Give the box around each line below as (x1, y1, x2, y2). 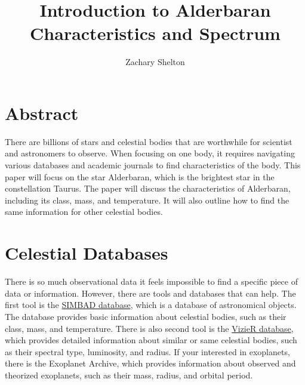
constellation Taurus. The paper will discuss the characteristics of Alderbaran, (5, 182, 291, 195)
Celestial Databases (5, 241, 168, 265)
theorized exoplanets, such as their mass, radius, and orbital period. (5, 368, 253, 381)
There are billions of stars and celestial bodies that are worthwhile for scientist (5, 135, 292, 147)
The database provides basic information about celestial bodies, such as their (5, 310, 286, 322)
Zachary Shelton (125, 56, 185, 68)
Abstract (5, 100, 79, 125)
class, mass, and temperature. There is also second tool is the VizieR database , (5, 322, 294, 334)
